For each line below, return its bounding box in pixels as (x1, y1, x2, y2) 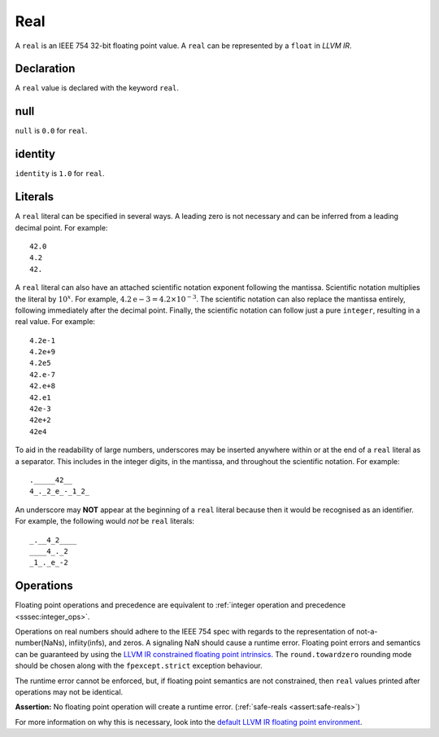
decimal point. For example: (15, 222, 108, 232)
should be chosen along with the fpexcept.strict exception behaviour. (15, 660, 263, 671)
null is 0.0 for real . (15, 126, 88, 136)
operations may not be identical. (15, 687, 124, 696)
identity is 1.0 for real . (15, 169, 105, 178)
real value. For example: (15, 317, 96, 327)
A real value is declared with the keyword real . (15, 83, 179, 93)
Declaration (15, 62, 76, 76)
